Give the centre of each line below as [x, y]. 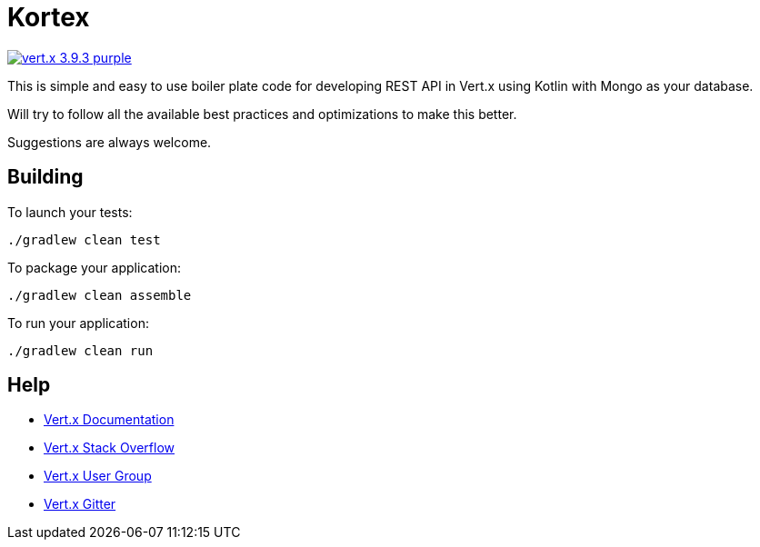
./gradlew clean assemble [100, 295]
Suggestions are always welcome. [110, 142]
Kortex [49, 17]
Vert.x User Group [98, 476]
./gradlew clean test [84, 239]
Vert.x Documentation [109, 420]
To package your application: [95, 267]
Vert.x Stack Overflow [110, 448]
